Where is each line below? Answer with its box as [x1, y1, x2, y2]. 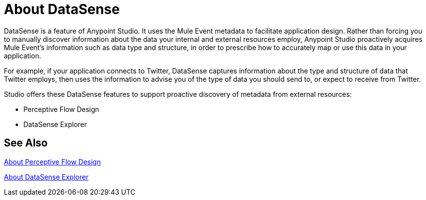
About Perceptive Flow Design [4, 157, 101, 166]
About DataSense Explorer [4, 172, 89, 181]
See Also [4, 137, 48, 149]
